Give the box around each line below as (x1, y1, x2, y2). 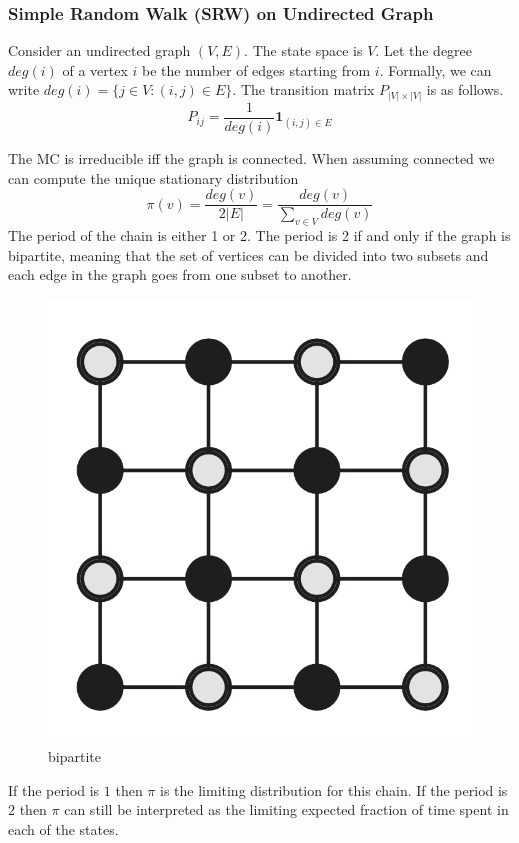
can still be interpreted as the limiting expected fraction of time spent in (64, 799, 509, 820)
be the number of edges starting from (142, 59, 371, 80)
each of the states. (8, 819, 119, 840)
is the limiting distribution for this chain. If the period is (160, 779, 508, 800)
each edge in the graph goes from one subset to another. (8, 264, 352, 285)
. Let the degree (375, 40, 473, 61)
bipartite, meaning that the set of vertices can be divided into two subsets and (8, 244, 489, 265)
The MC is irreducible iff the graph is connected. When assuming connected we (8, 147, 495, 168)
